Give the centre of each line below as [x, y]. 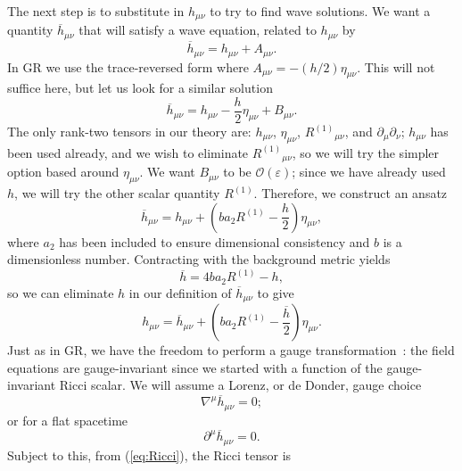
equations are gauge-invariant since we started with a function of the [195, 367]
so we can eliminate [61, 292]
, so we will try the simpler [366, 152]
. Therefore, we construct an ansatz [351, 193]
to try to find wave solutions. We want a [320, 11]
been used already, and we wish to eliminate [128, 152]
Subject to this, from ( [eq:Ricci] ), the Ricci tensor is [149, 454]
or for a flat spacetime [68, 420]
